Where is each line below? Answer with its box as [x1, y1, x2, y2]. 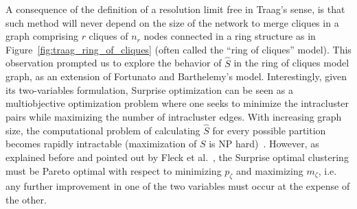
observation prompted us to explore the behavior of [5, 56, 222, 70]
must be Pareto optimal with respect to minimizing [5, 163, 222, 177]
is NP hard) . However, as [209, 136, 319, 151]
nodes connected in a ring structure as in [143, 29, 316, 43]
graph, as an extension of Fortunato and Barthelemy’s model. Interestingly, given [5, 69, 347, 84]
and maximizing [236, 163, 303, 177]
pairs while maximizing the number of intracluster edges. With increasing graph [5, 109, 342, 123]
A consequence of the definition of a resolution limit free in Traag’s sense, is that [5, 2, 345, 16]
